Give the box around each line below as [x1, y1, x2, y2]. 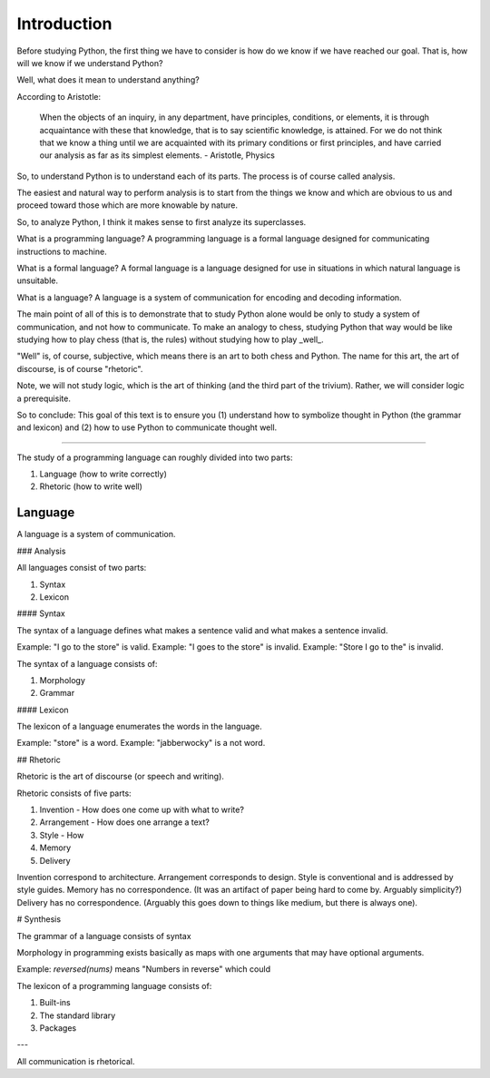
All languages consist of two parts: [16, 563, 147, 573]
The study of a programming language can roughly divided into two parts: [16, 452, 293, 463]
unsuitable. [16, 275, 59, 286]
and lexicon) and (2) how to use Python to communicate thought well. [16, 422, 278, 433]
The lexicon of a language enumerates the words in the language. [16, 721, 262, 732]
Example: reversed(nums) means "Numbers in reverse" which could [16, 964, 271, 975]
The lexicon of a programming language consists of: [16, 980, 212, 991]
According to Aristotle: [16, 91, 102, 102]
